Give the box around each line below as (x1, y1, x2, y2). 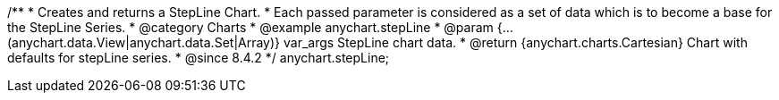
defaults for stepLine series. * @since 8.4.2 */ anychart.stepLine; (7, 50, 390, 65)
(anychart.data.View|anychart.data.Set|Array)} (7, 35, 281, 50)
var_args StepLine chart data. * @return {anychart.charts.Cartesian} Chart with (283, 35, 748, 50)
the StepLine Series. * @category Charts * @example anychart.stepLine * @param (7, 20, 494, 35)
